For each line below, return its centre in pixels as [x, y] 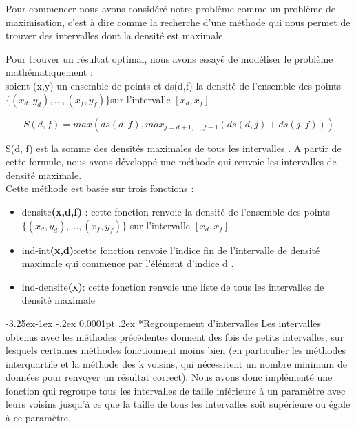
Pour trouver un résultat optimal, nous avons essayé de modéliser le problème [169, 58]
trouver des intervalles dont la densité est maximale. [116, 35]
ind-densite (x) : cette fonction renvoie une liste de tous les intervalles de [173, 286]
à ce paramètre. [38, 418]
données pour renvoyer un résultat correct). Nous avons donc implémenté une [169, 377]
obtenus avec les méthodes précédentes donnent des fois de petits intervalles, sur [175, 336]
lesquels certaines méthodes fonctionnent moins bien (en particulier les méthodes [176, 350]
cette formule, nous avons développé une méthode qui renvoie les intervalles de [171, 161]
